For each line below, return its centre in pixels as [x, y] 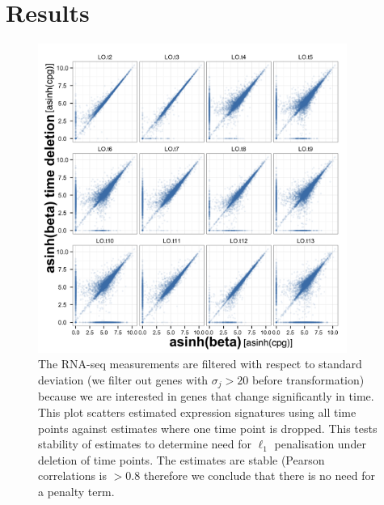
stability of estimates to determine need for [145, 444]
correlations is [73, 475]
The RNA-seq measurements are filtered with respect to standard [200, 364]
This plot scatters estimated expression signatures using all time [197, 412]
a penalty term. [76, 491]
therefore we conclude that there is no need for [259, 475]
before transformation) [308, 379]
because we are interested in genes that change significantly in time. [206, 396]
